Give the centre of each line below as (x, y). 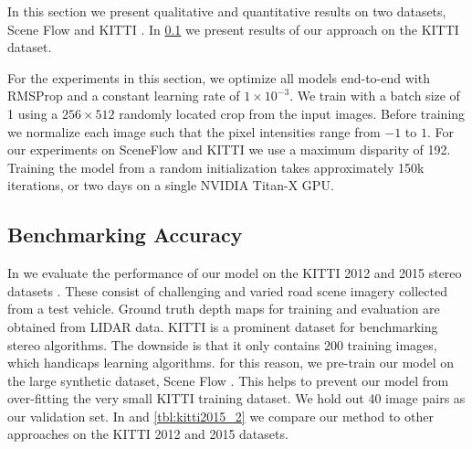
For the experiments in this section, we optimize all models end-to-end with (219, 77)
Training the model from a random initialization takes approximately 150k (216, 167)
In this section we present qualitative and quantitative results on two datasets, (227, 11)
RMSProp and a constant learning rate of (124, 96)
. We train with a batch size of (375, 96)
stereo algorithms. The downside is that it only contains (164, 344)
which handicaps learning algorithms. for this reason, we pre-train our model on (231, 363)
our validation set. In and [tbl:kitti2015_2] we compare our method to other (220, 416)
